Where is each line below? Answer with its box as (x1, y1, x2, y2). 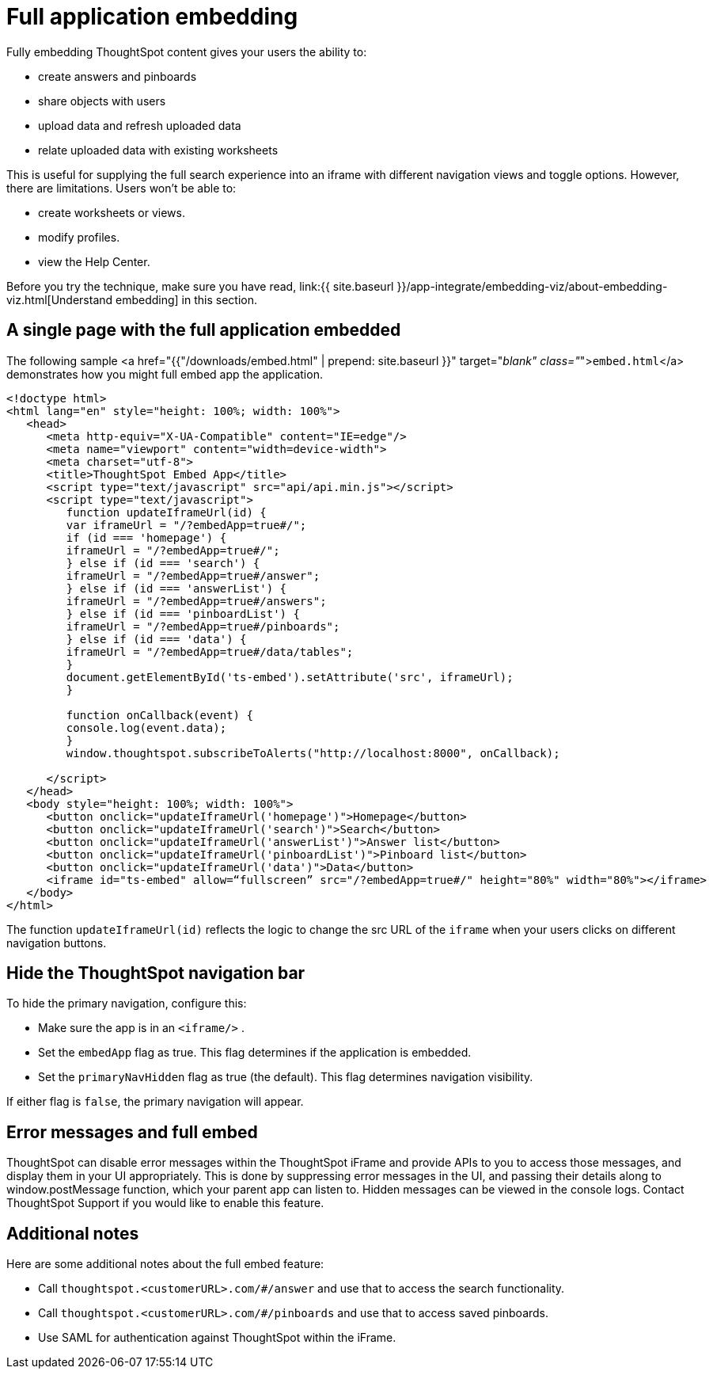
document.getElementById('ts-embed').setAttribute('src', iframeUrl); (66, 670, 514, 684)
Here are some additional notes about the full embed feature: (6, 1257, 324, 1271)
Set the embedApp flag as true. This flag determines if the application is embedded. (38, 1046, 472, 1060)
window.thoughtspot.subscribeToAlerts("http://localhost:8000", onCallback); (66, 746, 560, 760)
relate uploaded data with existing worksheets (38, 143, 279, 157)
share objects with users (38, 93, 166, 108)
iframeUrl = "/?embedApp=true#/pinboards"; (66, 619, 340, 633)
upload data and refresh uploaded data (38, 118, 241, 132)
